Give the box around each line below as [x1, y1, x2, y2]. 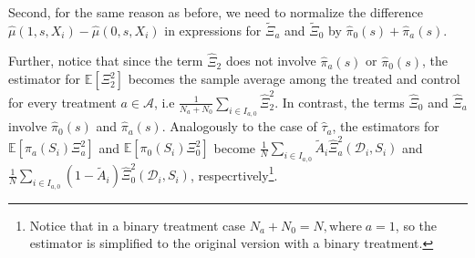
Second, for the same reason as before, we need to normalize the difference [8, 3, 423, 21]
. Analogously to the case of [161, 117, 317, 136]
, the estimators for [332, 117, 439, 136]
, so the [395, 215, 438, 234]
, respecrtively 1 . [190, 162, 278, 184]
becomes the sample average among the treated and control [128, 69, 460, 88]
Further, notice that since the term [8, 51, 203, 70]
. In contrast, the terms [274, 92, 405, 111]
